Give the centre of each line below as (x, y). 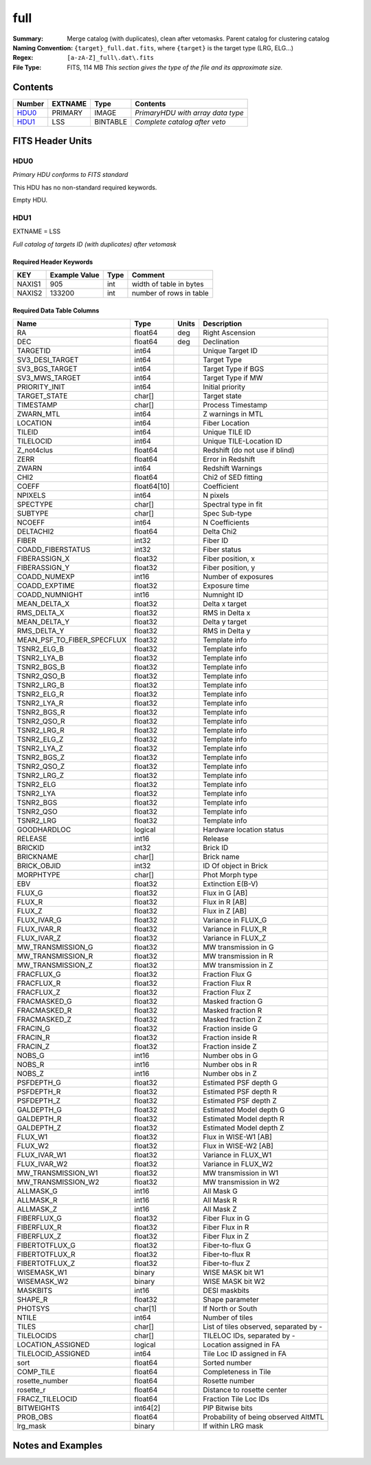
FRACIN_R (34, 1037)
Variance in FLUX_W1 (237, 1155)
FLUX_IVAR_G (39, 920)
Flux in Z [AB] (225, 911)
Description (223, 324)
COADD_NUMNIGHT (50, 595)
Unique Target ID (230, 351)
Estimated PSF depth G (240, 1083)
